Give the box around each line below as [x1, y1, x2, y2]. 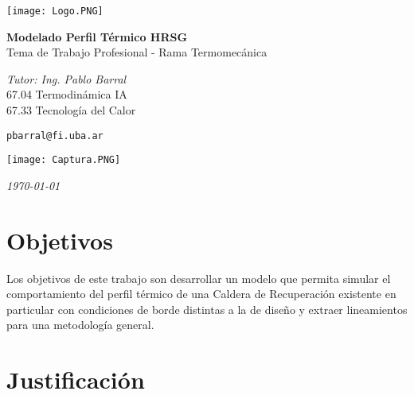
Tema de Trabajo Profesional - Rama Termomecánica [6, 44, 268, 60]
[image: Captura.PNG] [6, 154, 121, 166]
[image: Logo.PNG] [6, 6, 103, 17]
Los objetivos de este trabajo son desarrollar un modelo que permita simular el [6, 269, 391, 286]
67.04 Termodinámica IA [6, 86, 127, 103]
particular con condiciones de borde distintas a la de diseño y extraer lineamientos [6, 300, 408, 317]
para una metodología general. [6, 316, 154, 333]
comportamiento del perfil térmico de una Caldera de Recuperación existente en [6, 285, 396, 302]
